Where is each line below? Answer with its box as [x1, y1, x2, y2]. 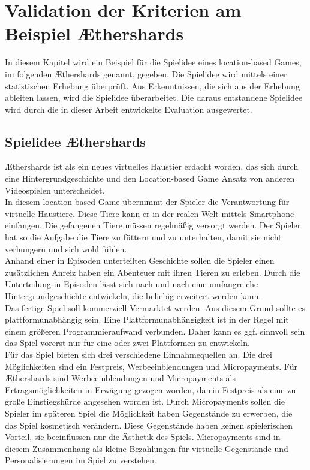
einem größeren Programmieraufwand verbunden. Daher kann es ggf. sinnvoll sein [5, 324, 305, 337]
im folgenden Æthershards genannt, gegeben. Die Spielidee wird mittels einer [5, 67, 287, 80]
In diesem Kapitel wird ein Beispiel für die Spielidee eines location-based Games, [5, 56, 302, 68]
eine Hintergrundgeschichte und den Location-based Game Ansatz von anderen [5, 172, 295, 185]
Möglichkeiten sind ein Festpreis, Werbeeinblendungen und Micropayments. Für [5, 360, 297, 372]
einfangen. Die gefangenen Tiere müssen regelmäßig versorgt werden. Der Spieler [5, 219, 301, 231]
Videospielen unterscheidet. [5, 183, 105, 196]
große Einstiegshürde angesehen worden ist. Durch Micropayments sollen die [5, 395, 285, 408]
